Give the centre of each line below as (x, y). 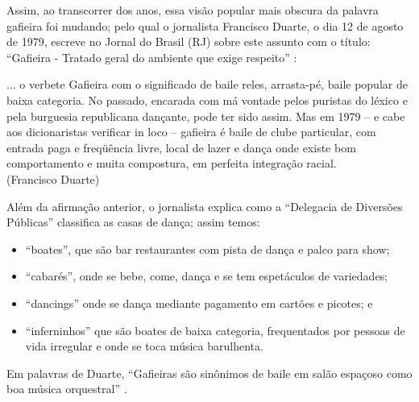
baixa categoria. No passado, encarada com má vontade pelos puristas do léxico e (207, 99)
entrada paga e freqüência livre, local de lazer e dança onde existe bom (181, 147)
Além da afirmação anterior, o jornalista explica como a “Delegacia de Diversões (205, 206)
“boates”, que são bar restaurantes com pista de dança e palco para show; (207, 249)
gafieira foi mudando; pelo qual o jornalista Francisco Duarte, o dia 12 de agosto (205, 25)
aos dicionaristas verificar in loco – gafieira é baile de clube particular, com (191, 132)
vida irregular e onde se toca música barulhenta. (144, 346)
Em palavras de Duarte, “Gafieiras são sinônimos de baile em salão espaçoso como (209, 373)
